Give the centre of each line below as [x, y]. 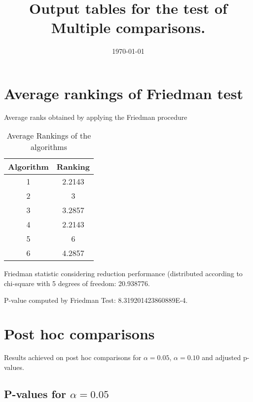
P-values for [35, 393]
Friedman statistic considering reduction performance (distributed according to [123, 274]
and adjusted [221, 357]
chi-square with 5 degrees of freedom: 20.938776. [77, 283]
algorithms [49, 147]
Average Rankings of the [49, 136]
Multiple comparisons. [128, 27]
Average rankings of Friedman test [124, 93]
